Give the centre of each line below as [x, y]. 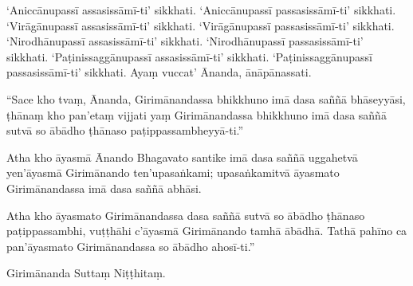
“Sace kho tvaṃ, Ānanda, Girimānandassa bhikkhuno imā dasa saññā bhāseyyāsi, [206, 98]
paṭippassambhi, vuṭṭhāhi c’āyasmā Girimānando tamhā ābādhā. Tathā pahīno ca [207, 231]
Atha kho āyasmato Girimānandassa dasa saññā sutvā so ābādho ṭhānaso [186, 215]
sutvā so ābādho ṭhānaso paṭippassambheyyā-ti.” [125, 130]
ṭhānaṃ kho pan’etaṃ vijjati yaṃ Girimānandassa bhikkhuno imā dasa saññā [197, 114]
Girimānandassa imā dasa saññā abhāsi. [104, 188]
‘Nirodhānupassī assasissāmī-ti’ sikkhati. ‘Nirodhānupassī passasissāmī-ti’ [185, 41]
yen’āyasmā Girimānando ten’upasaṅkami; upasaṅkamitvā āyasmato [173, 172]
